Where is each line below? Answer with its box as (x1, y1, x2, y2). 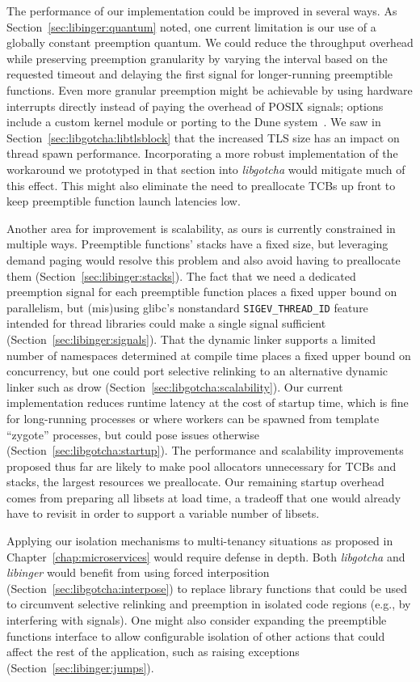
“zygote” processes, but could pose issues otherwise (6, 426, 259, 443)
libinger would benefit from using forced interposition (6, 564, 270, 581)
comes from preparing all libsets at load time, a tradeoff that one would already (6, 489, 401, 506)
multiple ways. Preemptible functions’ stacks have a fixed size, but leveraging (6, 235, 388, 252)
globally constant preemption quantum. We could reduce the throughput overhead (6, 34, 414, 51)
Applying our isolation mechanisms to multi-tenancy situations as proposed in (6, 532, 393, 549)
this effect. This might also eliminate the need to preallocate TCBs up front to (6, 176, 396, 193)
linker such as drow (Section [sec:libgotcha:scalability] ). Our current (6, 378, 343, 395)
